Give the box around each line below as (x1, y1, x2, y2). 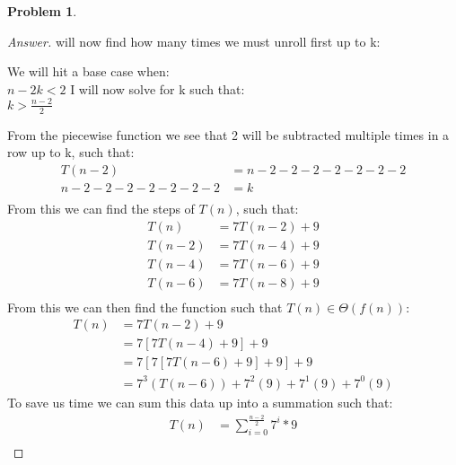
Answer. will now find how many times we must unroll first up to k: (7, 31, 381, 50)
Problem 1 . (7, 2, 77, 20)
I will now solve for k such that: (70, 79, 245, 98)
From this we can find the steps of (7, 199, 195, 217)
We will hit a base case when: (7, 62, 170, 81)
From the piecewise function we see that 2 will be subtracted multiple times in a (7, 125, 450, 144)
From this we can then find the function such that (7, 297, 283, 316)
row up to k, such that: (7, 143, 135, 162)
